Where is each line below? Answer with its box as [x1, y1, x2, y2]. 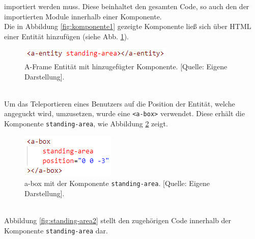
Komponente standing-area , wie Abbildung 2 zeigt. [4, 118, 168, 128]
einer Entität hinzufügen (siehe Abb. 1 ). [4, 31, 129, 41]
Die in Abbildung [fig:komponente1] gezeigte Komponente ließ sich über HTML [4, 21, 251, 32]
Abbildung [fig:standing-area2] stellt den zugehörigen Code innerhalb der [4, 215, 232, 226]
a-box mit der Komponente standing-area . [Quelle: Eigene [24, 178, 210, 189]
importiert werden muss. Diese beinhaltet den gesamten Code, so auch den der [4, 1, 249, 11]
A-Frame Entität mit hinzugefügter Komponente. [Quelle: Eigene [24, 61, 228, 71]
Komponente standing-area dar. [4, 225, 108, 235]
